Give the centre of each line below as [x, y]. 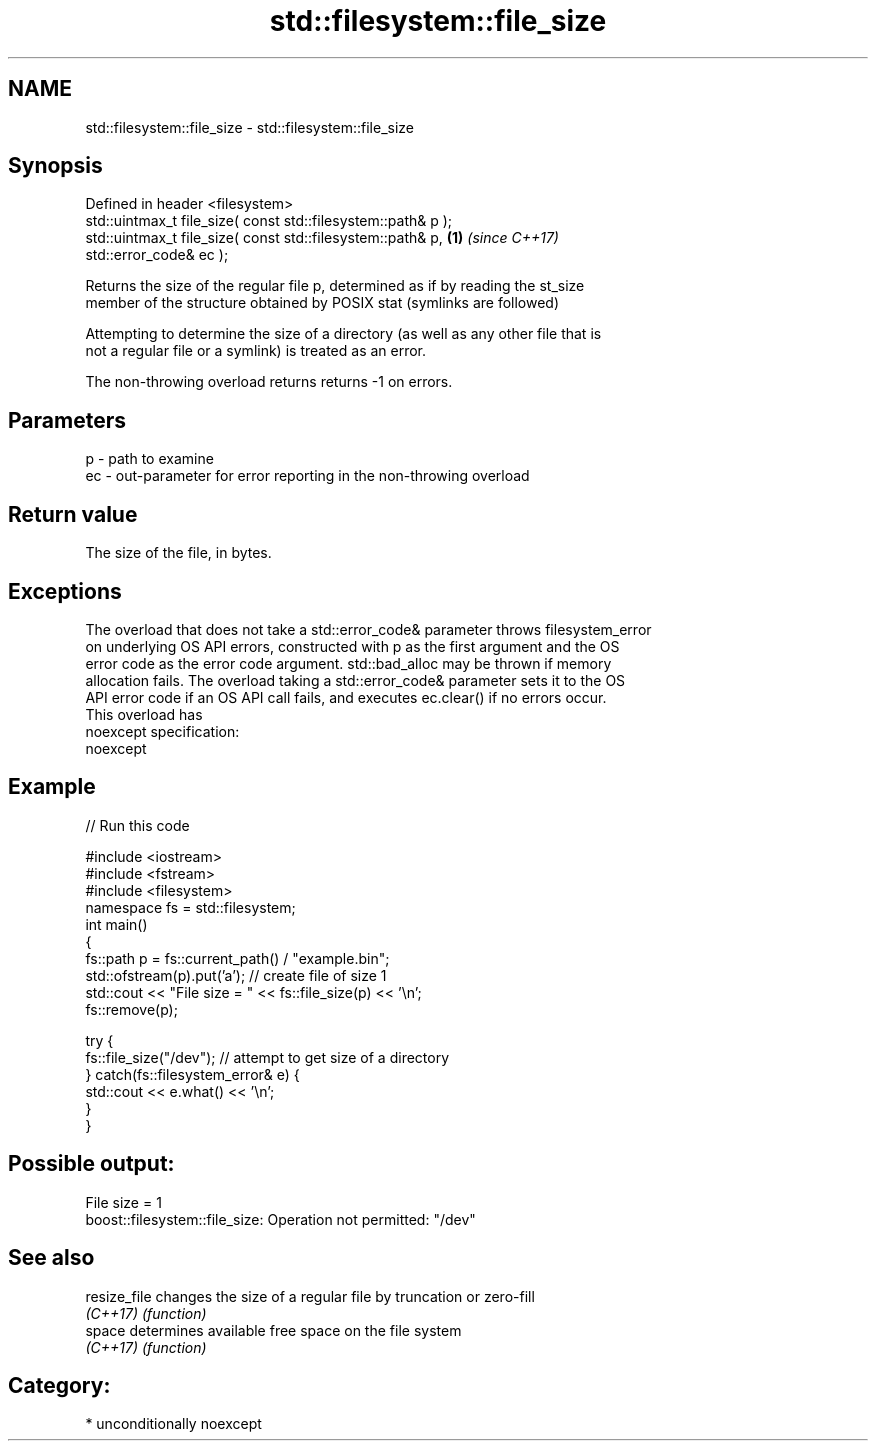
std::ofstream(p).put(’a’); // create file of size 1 [236, 975]
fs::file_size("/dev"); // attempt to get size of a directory [267, 1057]
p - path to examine [149, 459]
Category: [59, 1385]
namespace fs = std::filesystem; [190, 907]
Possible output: [91, 1164]
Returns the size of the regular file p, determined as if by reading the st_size [335, 286]
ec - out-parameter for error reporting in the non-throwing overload [307, 476]
